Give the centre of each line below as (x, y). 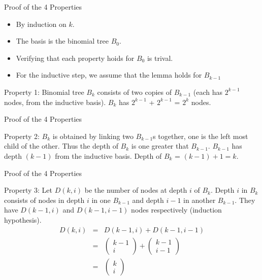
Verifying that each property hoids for (75, 58)
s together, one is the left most (201, 136)
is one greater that (160, 146)
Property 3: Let (28, 190)
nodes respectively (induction (176, 210)
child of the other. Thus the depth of (61, 146)
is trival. (160, 58)
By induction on (41, 24)
